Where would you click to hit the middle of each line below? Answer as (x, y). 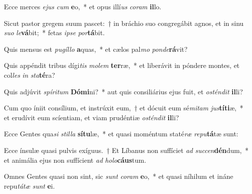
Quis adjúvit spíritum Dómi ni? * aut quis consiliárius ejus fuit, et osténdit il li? (124, 91)
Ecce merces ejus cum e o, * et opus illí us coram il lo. (83, 6)
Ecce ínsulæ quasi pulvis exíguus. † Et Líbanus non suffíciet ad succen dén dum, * (126, 150)
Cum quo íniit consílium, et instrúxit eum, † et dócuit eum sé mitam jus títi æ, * (124, 108)
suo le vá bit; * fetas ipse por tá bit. (54, 32)
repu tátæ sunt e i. (30, 185)
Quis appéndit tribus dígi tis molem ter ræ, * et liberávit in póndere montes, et (122, 65)
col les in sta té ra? (30, 75)
